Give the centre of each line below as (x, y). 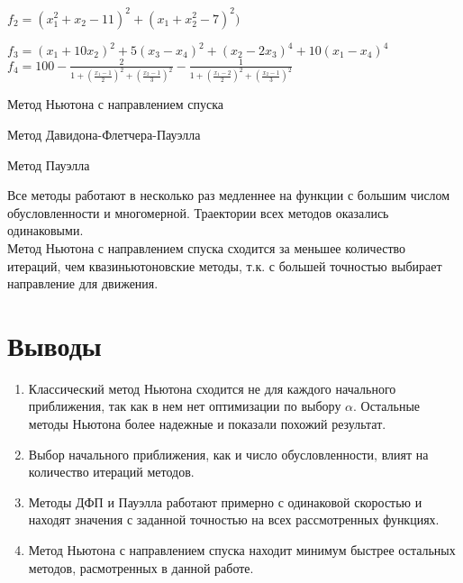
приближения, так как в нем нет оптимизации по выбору (185, 406)
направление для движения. (83, 283)
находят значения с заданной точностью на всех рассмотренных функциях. (234, 519)
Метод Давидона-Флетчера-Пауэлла (104, 134)
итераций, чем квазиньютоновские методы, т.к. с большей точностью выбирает (225, 265)
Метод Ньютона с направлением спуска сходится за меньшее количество (207, 247)
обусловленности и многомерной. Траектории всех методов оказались (198, 212)
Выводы (54, 345)
